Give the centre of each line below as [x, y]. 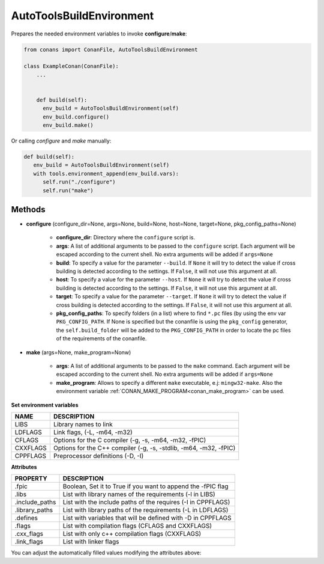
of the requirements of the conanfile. [101, 339]
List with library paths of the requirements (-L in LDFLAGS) [145, 510]
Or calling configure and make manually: [61, 141]
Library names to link [83, 424]
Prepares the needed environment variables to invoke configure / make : [99, 34]
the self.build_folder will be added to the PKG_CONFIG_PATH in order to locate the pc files [173, 330]
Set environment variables [45, 405]
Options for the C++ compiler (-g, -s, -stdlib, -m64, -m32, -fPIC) [144, 448]
